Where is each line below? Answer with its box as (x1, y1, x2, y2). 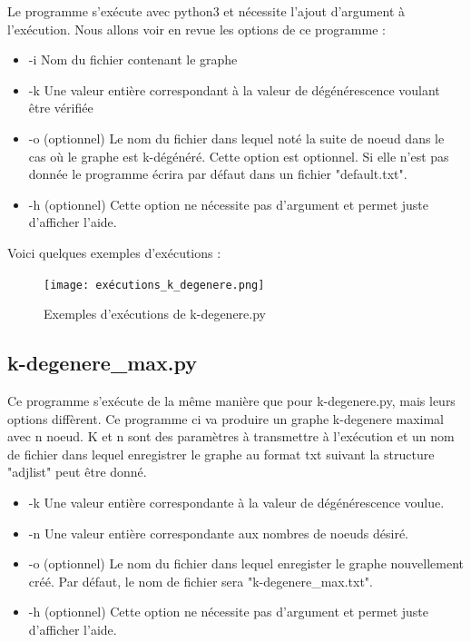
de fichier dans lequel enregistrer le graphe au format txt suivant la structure (7, 444, 435, 463)
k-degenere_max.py (7, 349, 197, 377)
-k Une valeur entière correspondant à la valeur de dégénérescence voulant (28, 80, 440, 99)
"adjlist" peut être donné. (7, 462, 147, 481)
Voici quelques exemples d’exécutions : (7, 242, 221, 262)
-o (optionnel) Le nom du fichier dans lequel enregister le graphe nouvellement (28, 554, 465, 573)
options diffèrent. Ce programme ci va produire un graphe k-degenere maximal (7, 409, 445, 428)
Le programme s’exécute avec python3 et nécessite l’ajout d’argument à (7, 2, 405, 20)
